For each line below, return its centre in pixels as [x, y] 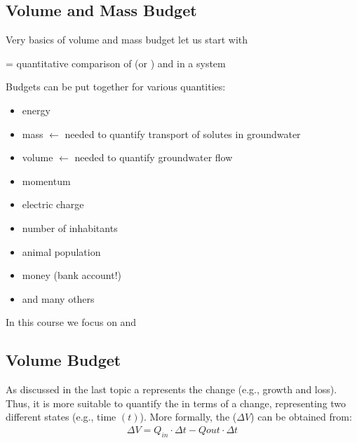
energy [36, 110]
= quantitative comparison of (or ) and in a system [116, 63]
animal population [61, 251]
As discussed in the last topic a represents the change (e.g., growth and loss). [171, 389]
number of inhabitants [70, 227]
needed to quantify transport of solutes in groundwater [183, 134]
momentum [46, 180]
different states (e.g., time [61, 417]
